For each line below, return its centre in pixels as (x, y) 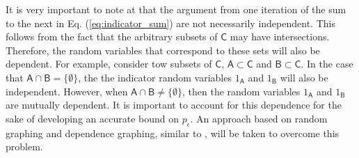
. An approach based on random (259, 118)
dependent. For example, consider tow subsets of (109, 64)
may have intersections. (280, 37)
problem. (24, 147)
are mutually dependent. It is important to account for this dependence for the (174, 105)
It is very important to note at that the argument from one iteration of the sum (176, 9)
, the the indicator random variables (155, 77)
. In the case (327, 64)
